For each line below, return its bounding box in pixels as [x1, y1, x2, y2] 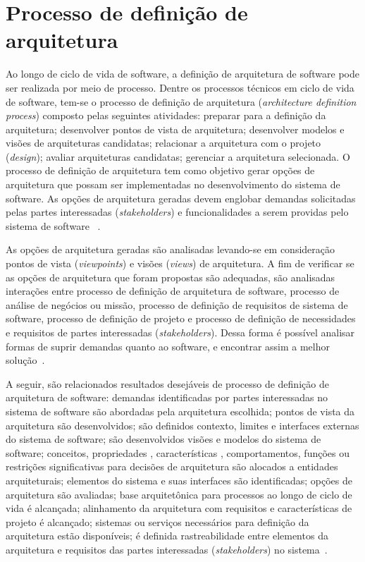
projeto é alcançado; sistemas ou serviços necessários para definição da [6, 514, 309, 529]
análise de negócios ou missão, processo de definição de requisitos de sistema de [6, 297, 348, 312]
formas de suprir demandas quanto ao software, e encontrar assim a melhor [6, 338, 330, 353]
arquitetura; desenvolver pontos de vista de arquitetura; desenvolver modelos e [6, 121, 345, 136]
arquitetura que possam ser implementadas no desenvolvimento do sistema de [6, 177, 340, 192]
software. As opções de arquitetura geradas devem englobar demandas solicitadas [6, 190, 356, 205]
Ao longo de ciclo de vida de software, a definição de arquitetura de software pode [6, 66, 359, 81]
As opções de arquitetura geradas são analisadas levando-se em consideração [6, 242, 335, 257]
